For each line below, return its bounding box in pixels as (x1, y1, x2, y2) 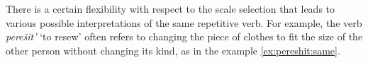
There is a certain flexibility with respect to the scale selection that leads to (6, 1, 335, 16)
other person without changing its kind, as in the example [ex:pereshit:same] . (6, 42, 340, 57)
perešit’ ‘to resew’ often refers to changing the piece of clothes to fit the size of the (6, 29, 363, 44)
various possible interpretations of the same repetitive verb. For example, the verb (6, 15, 362, 30)
